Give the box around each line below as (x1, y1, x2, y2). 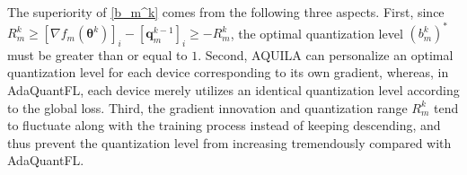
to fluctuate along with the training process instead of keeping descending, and (7, 116, 441, 135)
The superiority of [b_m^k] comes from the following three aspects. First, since (7, 3, 445, 21)
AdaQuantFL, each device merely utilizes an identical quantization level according (7, 81, 460, 100)
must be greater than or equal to (7, 45, 188, 64)
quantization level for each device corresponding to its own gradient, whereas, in (7, 63, 449, 82)
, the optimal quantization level (230, 23, 403, 42)
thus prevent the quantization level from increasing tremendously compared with (7, 133, 452, 152)
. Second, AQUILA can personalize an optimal (198, 45, 454, 64)
